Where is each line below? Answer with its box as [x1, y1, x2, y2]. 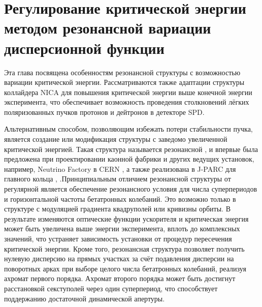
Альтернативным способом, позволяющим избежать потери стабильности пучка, [4, 124, 253, 134]
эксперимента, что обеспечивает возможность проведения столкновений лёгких [4, 97, 249, 107]
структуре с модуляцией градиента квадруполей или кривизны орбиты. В [4, 203, 231, 214]
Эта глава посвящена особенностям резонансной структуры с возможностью [4, 67, 241, 77]
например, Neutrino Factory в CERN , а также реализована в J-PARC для [4, 163, 236, 174]
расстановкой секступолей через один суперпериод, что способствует [4, 283, 218, 293]
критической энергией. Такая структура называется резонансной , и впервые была [4, 143, 258, 154]
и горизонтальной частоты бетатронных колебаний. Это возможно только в [4, 193, 236, 204]
